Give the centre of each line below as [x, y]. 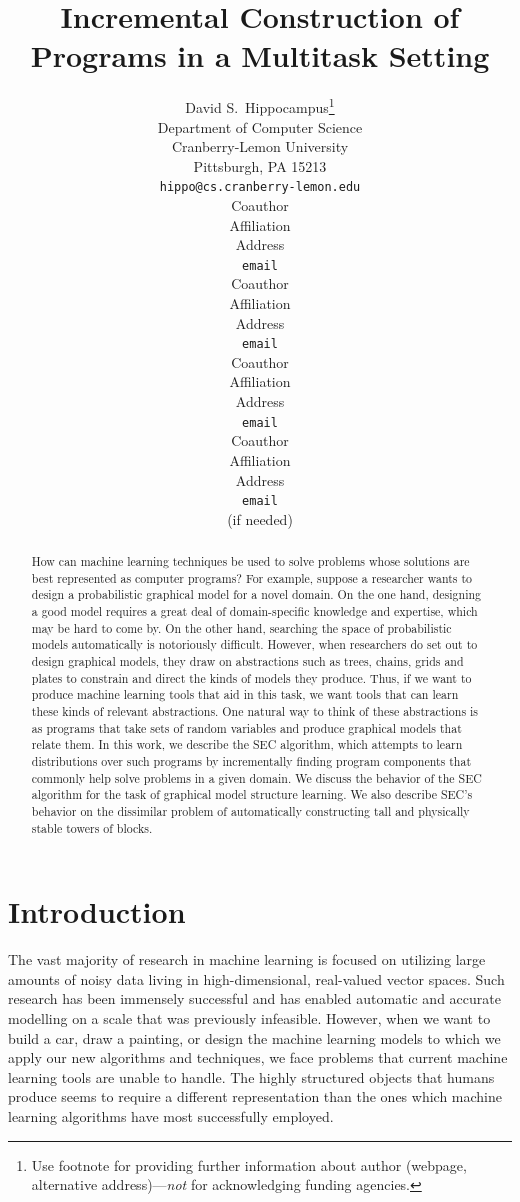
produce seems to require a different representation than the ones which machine [255, 1096]
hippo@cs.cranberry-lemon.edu [260, 187]
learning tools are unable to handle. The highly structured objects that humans [251, 1076]
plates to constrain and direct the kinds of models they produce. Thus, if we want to [251, 677]
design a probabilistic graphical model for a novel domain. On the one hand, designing [256, 594]
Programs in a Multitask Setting [260, 55]
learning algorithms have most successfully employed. [171, 1115]
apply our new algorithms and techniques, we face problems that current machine [258, 1057]
